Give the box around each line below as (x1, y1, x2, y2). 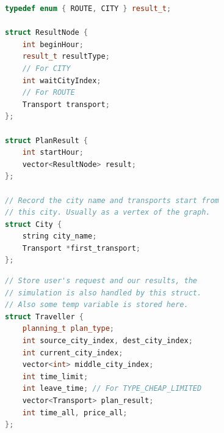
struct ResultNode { (5, 28, 89, 37)
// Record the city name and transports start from (5, 196, 219, 205)
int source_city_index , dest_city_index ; (22, 336, 193, 346)
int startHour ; (22, 148, 84, 157)
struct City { (5, 220, 62, 229)
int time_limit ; (22, 372, 89, 381)
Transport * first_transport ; (22, 243, 140, 253)
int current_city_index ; (22, 348, 123, 357)
